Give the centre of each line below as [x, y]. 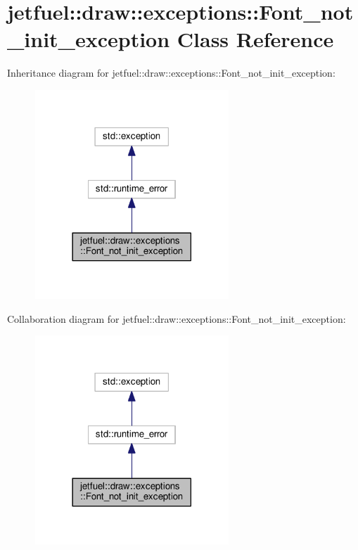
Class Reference [255, 39]
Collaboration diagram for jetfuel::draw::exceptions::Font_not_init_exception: [177, 318]
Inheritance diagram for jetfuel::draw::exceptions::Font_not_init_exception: [171, 73]
